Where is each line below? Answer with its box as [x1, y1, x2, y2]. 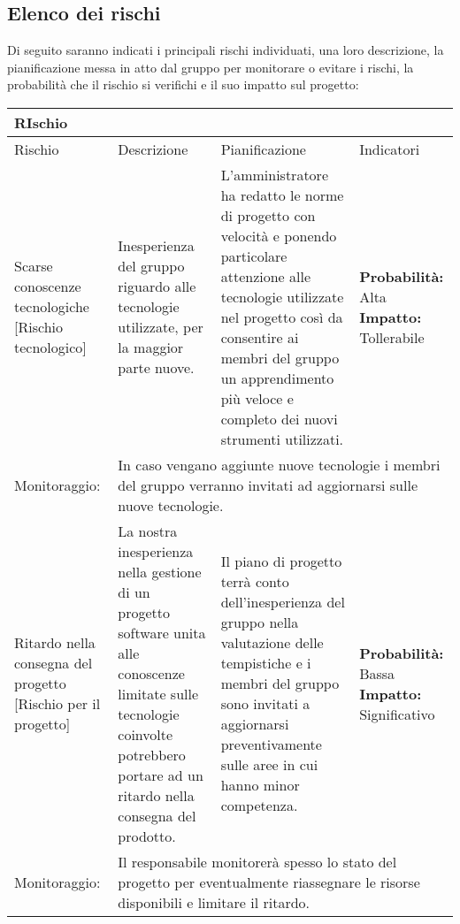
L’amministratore [220, 164, 328, 185]
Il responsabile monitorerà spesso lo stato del [118, 851, 397, 872]
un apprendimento [220, 367, 334, 388]
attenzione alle [220, 265, 311, 286]
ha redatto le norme [220, 184, 344, 205]
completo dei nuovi [220, 408, 338, 429]
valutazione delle [220, 632, 324, 653]
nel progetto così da [220, 306, 343, 327]
